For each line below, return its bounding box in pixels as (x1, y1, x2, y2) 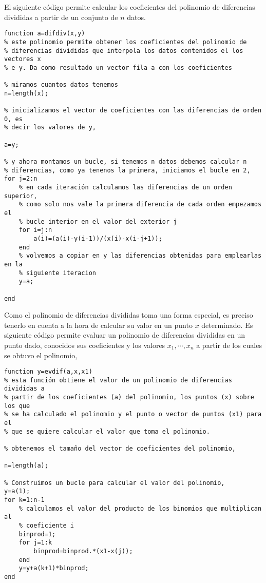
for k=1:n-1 (4, 496, 45, 503)
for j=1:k (18, 539, 52, 547)
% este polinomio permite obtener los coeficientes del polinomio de (4, 38, 247, 46)
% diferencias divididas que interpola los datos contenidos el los (4, 47, 243, 54)
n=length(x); (4, 89, 48, 97)
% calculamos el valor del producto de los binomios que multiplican (18, 504, 262, 512)
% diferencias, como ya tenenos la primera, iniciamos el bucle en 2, (4, 166, 251, 174)
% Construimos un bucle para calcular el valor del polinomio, (4, 479, 225, 487)
